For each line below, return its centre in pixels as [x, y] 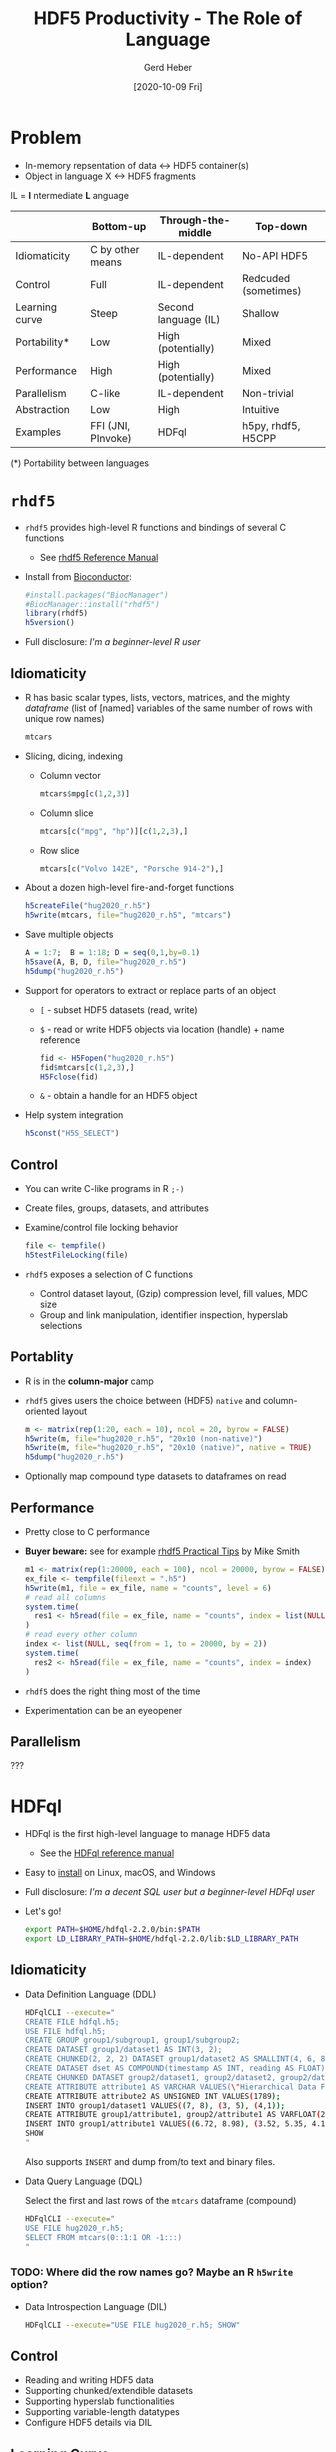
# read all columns [65, 1597]
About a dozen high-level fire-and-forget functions [129, 888]
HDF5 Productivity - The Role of [168, 18]
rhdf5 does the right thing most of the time [112, 1691]
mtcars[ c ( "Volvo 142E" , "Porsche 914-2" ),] [132, 868]
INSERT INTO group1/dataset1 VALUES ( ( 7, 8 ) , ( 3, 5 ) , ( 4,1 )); [155, 2105]
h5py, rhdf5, [271, 425]
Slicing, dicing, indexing [73, 756]
